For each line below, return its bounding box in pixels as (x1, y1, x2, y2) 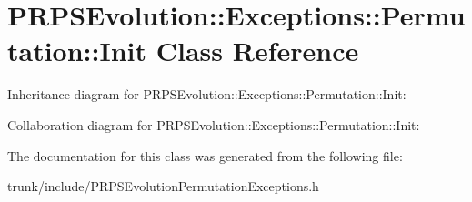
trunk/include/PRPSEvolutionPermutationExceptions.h (7, 177, 319, 196)
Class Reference (156, 32, 359, 69)
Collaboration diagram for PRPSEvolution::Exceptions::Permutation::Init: (7, 115, 420, 134)
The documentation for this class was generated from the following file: (7, 146, 403, 165)
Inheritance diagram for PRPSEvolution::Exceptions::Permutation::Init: (7, 85, 407, 104)
